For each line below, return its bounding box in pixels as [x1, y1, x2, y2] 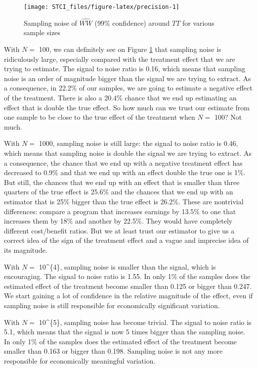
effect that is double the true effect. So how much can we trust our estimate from [4, 102, 250, 112]
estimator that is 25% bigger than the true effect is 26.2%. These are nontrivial [4, 196, 244, 206]
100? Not [214, 112, 242, 122]
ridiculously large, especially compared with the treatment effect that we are [4, 53, 235, 64]
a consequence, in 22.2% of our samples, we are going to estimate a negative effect [4, 83, 253, 93]
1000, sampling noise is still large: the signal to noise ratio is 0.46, [39, 138, 238, 148]
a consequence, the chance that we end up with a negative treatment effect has [4, 157, 243, 168]
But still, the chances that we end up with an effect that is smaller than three [4, 177, 240, 187]
